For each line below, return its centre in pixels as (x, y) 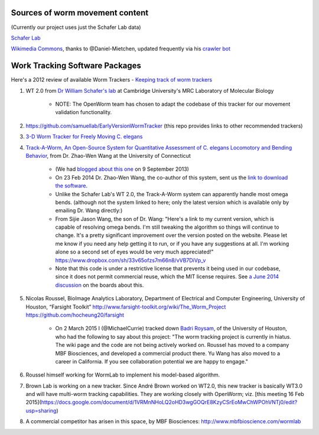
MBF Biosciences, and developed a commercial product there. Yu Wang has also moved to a (168, 353)
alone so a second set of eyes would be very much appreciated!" (134, 252)
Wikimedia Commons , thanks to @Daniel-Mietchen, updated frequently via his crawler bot (121, 49)
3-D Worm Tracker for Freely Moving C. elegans (84, 137)
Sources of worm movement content (80, 13)
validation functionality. (84, 112)
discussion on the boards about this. (100, 285)
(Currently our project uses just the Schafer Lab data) (76, 27)
